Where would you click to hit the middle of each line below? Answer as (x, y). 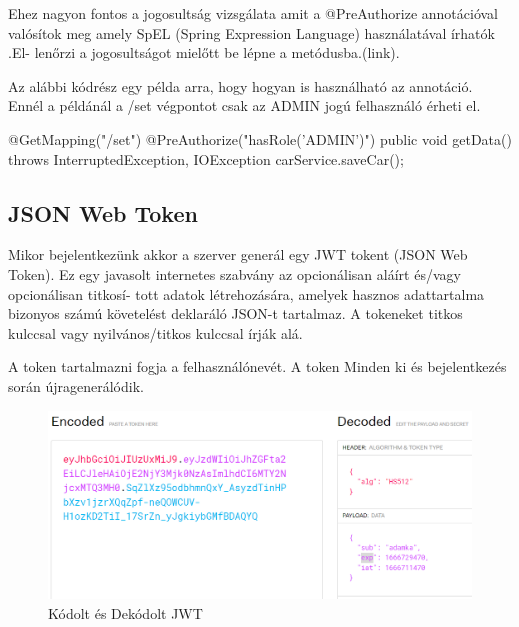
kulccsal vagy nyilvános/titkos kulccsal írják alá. (155, 332)
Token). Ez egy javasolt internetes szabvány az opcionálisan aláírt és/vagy (234, 273)
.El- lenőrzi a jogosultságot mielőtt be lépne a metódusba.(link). (204, 52)
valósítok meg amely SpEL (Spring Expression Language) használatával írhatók (251, 32)
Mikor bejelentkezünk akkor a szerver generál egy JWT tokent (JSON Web (238, 254)
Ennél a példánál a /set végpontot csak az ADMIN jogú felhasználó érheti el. (244, 105)
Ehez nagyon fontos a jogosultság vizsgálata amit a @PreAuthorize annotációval (253, 13)
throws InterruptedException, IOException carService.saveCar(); (206, 158)
